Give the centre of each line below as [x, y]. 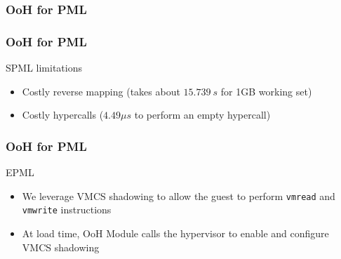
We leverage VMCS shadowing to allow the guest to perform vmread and [179, 195]
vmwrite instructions [67, 210]
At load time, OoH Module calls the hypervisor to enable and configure [175, 233]
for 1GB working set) [266, 91]
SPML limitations [44, 68]
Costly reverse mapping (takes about [101, 91]
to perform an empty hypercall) [202, 115]
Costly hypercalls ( [63, 115]
